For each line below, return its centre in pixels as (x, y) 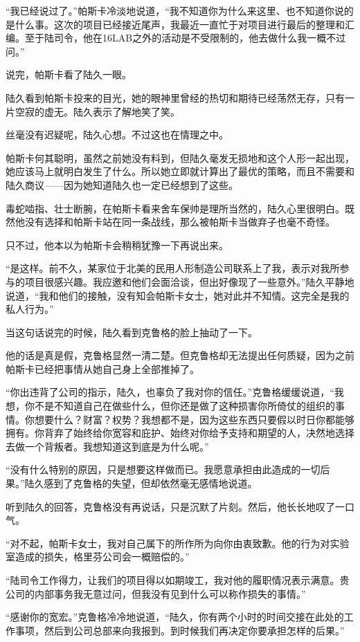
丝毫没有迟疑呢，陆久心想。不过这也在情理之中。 (117, 135)
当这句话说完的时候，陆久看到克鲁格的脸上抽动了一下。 (132, 332)
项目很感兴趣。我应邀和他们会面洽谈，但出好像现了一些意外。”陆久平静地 (189, 281)
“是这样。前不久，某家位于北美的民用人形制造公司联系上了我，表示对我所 (173, 268)
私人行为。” (30, 309)
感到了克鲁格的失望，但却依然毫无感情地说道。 (151, 483)
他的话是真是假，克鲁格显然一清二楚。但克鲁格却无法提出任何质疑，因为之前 (180, 355)
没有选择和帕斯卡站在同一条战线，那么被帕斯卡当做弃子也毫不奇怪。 (180, 222)
